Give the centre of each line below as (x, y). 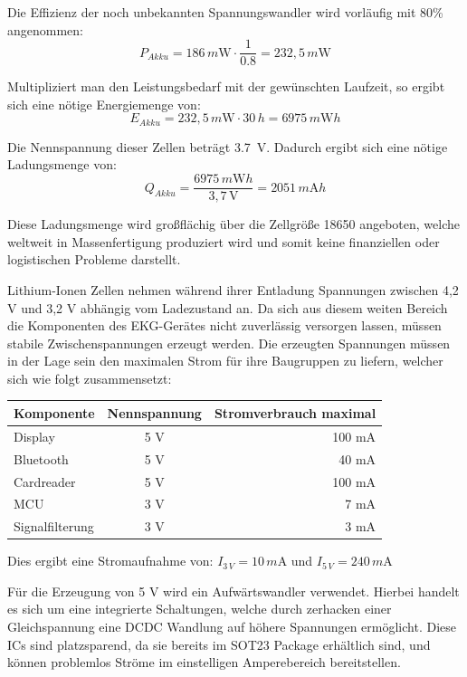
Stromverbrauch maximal (295, 412)
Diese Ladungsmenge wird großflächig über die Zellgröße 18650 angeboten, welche (234, 224)
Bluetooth (41, 458)
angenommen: (45, 29)
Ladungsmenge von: (62, 164)
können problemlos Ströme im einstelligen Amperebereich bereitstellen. (204, 662)
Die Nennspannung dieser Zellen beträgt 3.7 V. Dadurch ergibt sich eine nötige (228, 146)
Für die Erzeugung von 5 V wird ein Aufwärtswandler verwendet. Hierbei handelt (233, 591)
